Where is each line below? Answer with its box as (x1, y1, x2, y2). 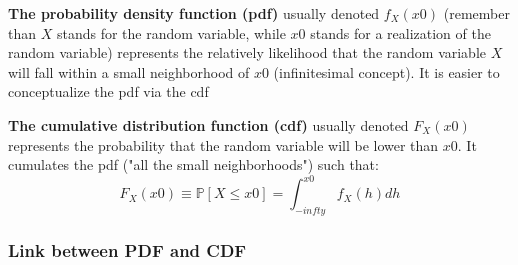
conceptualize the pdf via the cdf (8, 81, 209, 102)
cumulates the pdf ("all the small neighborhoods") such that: (8, 154, 379, 175)
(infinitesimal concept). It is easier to (273, 61, 500, 82)
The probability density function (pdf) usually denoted (8, 3, 380, 23)
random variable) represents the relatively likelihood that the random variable (8, 42, 487, 63)
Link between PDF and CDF (8, 237, 247, 262)
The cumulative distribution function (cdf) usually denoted (8, 114, 409, 135)
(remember (443, 3, 510, 23)
